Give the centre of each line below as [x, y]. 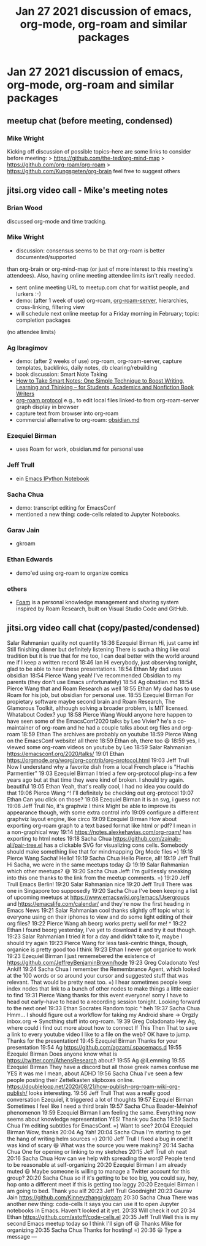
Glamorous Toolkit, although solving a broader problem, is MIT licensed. [98, 708]
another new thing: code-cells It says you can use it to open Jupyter [93, 1204]
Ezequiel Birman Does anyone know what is [62, 1054]
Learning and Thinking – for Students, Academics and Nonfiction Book [105, 387]
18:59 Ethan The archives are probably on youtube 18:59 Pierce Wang [109, 734]
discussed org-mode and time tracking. [57, 221]
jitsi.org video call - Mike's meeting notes [87, 191]
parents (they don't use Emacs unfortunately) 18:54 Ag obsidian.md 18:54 [100, 682]
